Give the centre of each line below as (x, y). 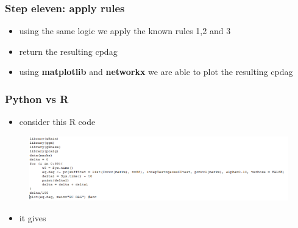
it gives (33, 217)
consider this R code (57, 122)
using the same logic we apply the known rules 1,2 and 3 (125, 31)
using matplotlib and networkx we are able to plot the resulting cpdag (156, 72)
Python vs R (37, 98)
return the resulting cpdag (68, 51)
